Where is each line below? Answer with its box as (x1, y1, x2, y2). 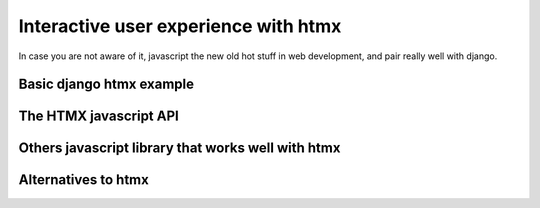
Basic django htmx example (18, 76, 195, 93)
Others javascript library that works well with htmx (18, 140, 341, 157)
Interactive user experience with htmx (18, 15, 342, 37)
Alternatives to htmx (18, 171, 149, 189)
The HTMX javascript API (18, 108, 179, 125)
